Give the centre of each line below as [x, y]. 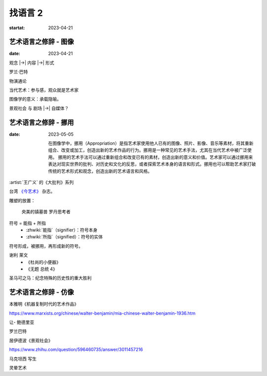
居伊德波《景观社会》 [31, 340]
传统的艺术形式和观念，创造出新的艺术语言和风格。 [100, 171]
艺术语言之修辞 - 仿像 [42, 292]
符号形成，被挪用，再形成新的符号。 [46, 246]
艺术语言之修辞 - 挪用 [42, 122]
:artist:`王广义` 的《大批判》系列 [42, 182]
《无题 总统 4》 [42, 269]
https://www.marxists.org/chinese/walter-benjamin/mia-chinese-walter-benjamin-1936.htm [102, 313]
